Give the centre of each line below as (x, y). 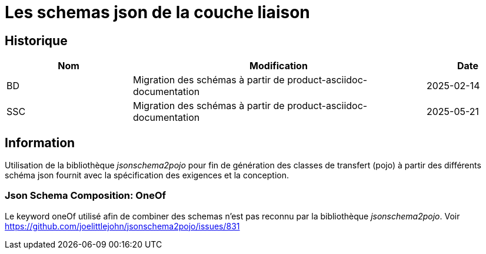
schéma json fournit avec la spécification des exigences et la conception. (147, 175)
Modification (279, 66)
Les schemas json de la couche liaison (157, 12)
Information (40, 143)
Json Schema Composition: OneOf (86, 196)
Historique (36, 40)
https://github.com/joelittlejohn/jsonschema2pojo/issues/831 (122, 226)
